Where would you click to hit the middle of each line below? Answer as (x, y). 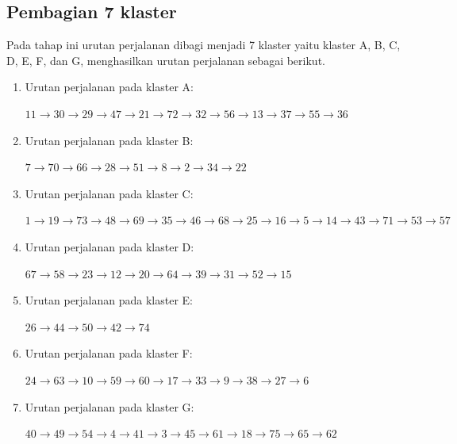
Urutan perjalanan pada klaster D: (109, 246)
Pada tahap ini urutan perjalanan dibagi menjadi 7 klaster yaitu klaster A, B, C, (204, 45)
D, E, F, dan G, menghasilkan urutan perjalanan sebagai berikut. (166, 60)
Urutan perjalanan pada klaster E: (109, 300)
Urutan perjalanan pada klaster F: (109, 353)
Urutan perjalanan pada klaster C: (109, 193)
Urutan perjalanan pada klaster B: (109, 140)
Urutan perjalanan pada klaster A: (109, 87)
